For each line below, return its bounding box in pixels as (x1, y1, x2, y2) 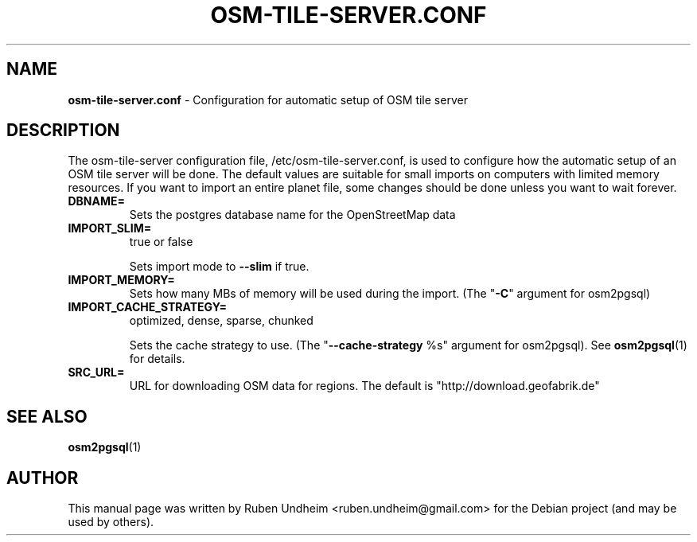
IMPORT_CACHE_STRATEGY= (68, 300, 228, 314)
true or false (129, 235, 193, 249)
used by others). (68, 515, 154, 529)
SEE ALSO (6, 406, 88, 427)
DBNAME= (68, 194, 125, 209)
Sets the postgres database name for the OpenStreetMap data (129, 208, 456, 222)
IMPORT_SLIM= (68, 221, 152, 236)
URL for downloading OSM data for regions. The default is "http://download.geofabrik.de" (129, 379, 600, 393)
